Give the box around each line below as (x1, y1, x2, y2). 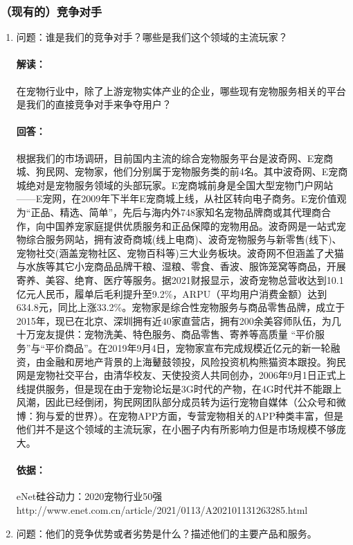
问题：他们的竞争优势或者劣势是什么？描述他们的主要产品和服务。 (16, 526, 317, 540)
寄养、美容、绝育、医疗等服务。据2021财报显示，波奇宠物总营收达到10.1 (16, 272, 344, 287)
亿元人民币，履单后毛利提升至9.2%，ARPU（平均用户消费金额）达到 (16, 286, 327, 301)
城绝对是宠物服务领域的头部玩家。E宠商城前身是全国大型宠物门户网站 (16, 177, 334, 192)
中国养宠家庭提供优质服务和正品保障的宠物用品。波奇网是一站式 (45, 218, 336, 233)
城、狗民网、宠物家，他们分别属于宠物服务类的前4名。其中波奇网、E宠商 (16, 164, 348, 179)
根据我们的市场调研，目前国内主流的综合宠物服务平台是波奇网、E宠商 (16, 150, 334, 165)
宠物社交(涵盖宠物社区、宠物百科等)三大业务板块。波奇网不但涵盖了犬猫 (16, 245, 344, 260)
